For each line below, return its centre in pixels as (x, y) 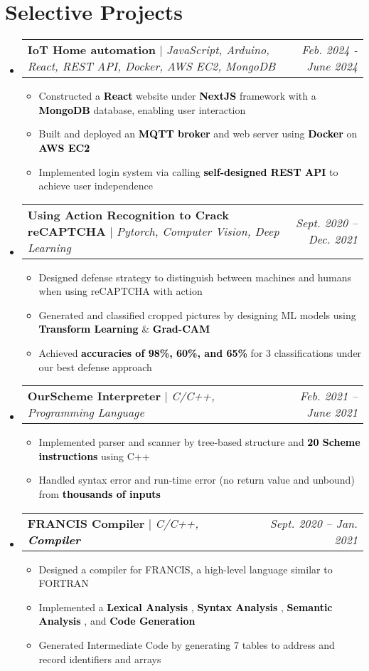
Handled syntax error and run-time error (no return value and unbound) (197, 480)
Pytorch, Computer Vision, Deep (198, 231)
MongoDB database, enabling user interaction (142, 109)
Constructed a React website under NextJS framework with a (177, 96)
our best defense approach (95, 366)
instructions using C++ (94, 456)
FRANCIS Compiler (86, 523)
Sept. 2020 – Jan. (314, 523)
